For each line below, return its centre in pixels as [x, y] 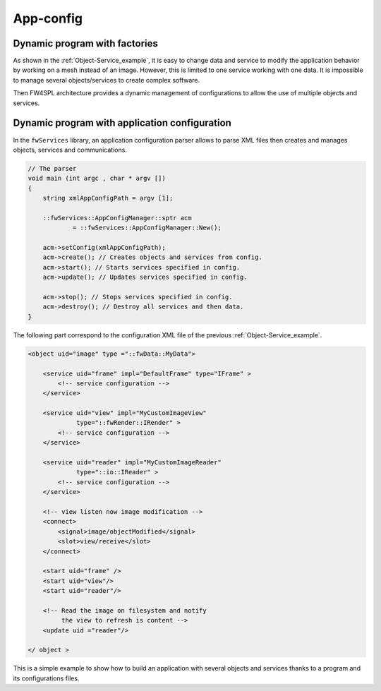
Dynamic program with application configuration [122, 123]
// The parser [52, 168]
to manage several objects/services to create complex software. [107, 80]
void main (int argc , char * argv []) [97, 179]
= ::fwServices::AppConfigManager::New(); [147, 228]
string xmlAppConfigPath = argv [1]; [108, 198]
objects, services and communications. [70, 150]
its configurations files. [46, 678]
